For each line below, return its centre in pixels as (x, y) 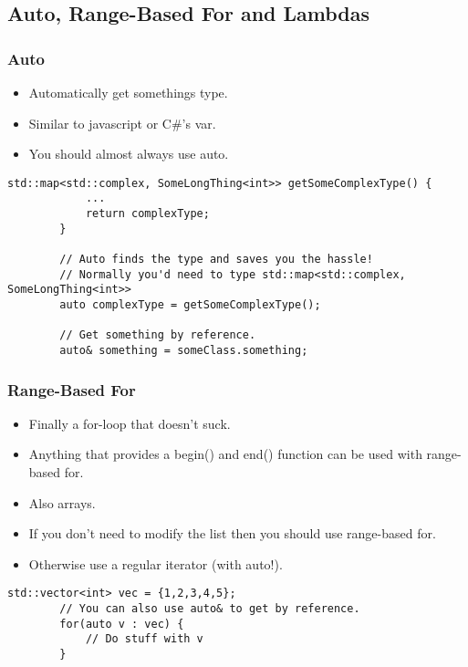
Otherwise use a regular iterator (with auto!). (156, 563)
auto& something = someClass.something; (184, 350)
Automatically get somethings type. (128, 92)
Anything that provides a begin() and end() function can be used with (225, 454)
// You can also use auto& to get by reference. (210, 609)
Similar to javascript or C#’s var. (122, 123)
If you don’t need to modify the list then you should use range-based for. (232, 533)
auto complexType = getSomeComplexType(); (190, 305)
